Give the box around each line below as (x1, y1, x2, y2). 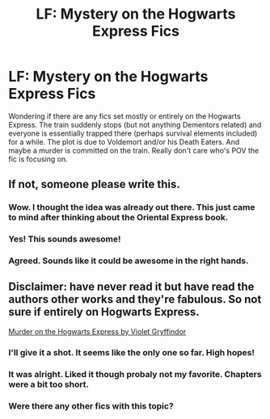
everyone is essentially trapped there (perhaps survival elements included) (8, 128, 258, 138)
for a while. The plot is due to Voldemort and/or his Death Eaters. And (8, 136, 240, 146)
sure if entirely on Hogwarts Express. (8, 305, 200, 319)
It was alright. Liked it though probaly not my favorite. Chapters (8, 368, 262, 379)
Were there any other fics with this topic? (8, 400, 174, 412)
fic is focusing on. (8, 154, 68, 164)
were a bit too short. (8, 379, 89, 390)
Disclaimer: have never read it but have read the (8, 280, 255, 294)
